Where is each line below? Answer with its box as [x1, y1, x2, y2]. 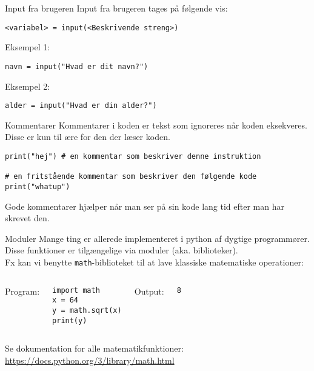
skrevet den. [5, 212, 50, 224]
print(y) [52, 316, 87, 325]
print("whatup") [5, 182, 70, 191]
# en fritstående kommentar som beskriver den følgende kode [5, 172, 257, 181]
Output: [134, 284, 164, 297]
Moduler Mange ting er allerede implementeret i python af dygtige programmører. [5, 232, 310, 244]
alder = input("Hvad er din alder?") [5, 101, 157, 110]
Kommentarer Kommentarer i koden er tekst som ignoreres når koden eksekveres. [5, 118, 307, 131]
